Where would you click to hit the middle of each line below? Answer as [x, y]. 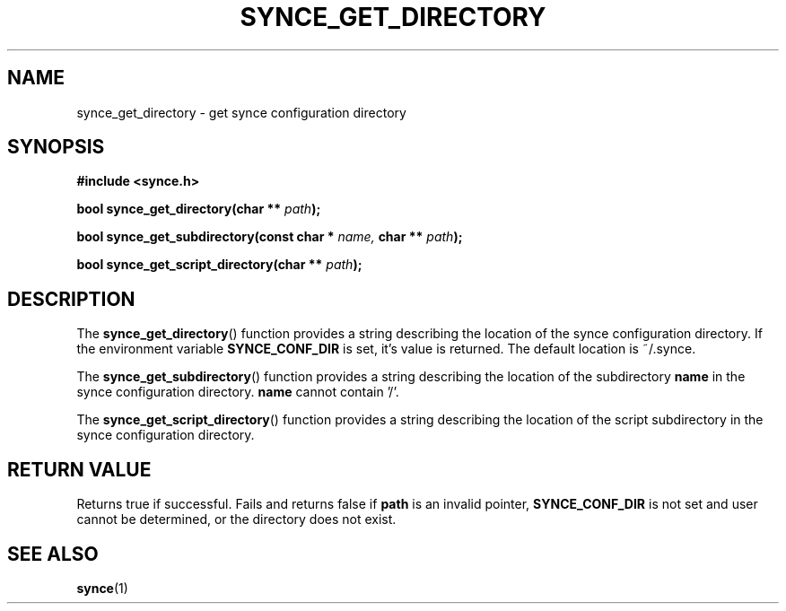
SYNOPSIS [56, 147]
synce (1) [102, 588]
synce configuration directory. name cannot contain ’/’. [238, 392]
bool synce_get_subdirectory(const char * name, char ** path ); [270, 237]
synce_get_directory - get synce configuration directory [241, 112]
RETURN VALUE [79, 469]
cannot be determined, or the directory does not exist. [236, 519]
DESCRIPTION [71, 299]
